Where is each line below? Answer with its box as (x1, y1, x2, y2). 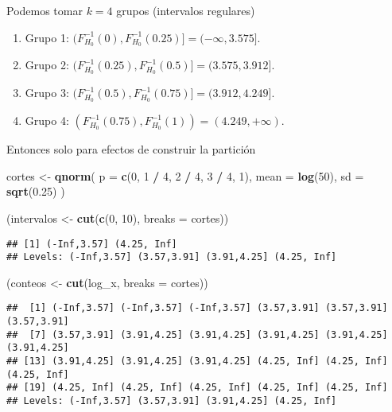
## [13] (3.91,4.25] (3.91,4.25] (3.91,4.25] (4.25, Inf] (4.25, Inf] (6, 356, 388, 367)
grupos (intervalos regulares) (116, 2, 255, 18)
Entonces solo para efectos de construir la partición (6, 141, 256, 157)
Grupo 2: (25, 56, 69, 73)
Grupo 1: (25, 29, 69, 45)
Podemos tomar (6, 2, 83, 18)
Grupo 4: (25, 112, 69, 129)
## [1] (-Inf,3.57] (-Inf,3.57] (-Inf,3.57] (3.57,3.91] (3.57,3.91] (6, 302, 388, 314)
